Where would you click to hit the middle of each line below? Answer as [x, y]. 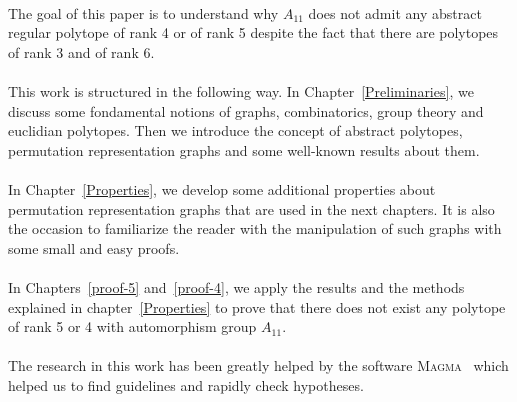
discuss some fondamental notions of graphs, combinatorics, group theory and [246, 110]
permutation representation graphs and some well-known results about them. [244, 149]
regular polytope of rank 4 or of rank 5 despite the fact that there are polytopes [253, 32]
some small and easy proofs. [94, 247]
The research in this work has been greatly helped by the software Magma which [258, 365]
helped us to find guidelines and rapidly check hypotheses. [186, 384]
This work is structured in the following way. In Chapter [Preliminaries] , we [241, 90]
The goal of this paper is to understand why [143, 12]
